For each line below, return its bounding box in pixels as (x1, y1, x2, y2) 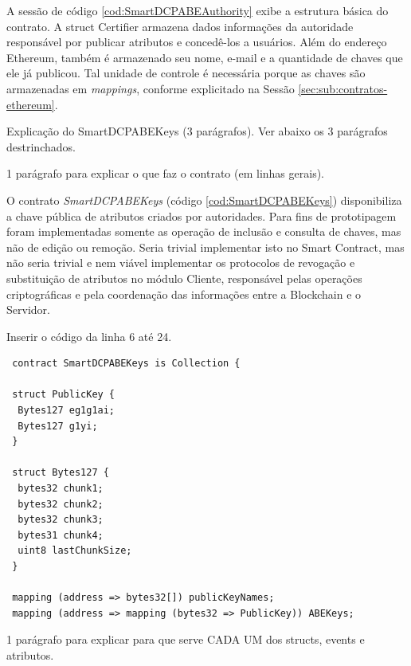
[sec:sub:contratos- (298, 80, 388, 96)
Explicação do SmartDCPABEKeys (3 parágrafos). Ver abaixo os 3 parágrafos (6, 123, 388, 139)
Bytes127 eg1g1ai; (18, 405, 115, 417)
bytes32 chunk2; (18, 498, 104, 510)
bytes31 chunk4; (18, 529, 104, 541)
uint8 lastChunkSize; (18, 545, 132, 557)
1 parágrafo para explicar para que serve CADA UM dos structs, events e (6, 631, 365, 648)
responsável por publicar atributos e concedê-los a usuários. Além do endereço (6, 33, 387, 50)
